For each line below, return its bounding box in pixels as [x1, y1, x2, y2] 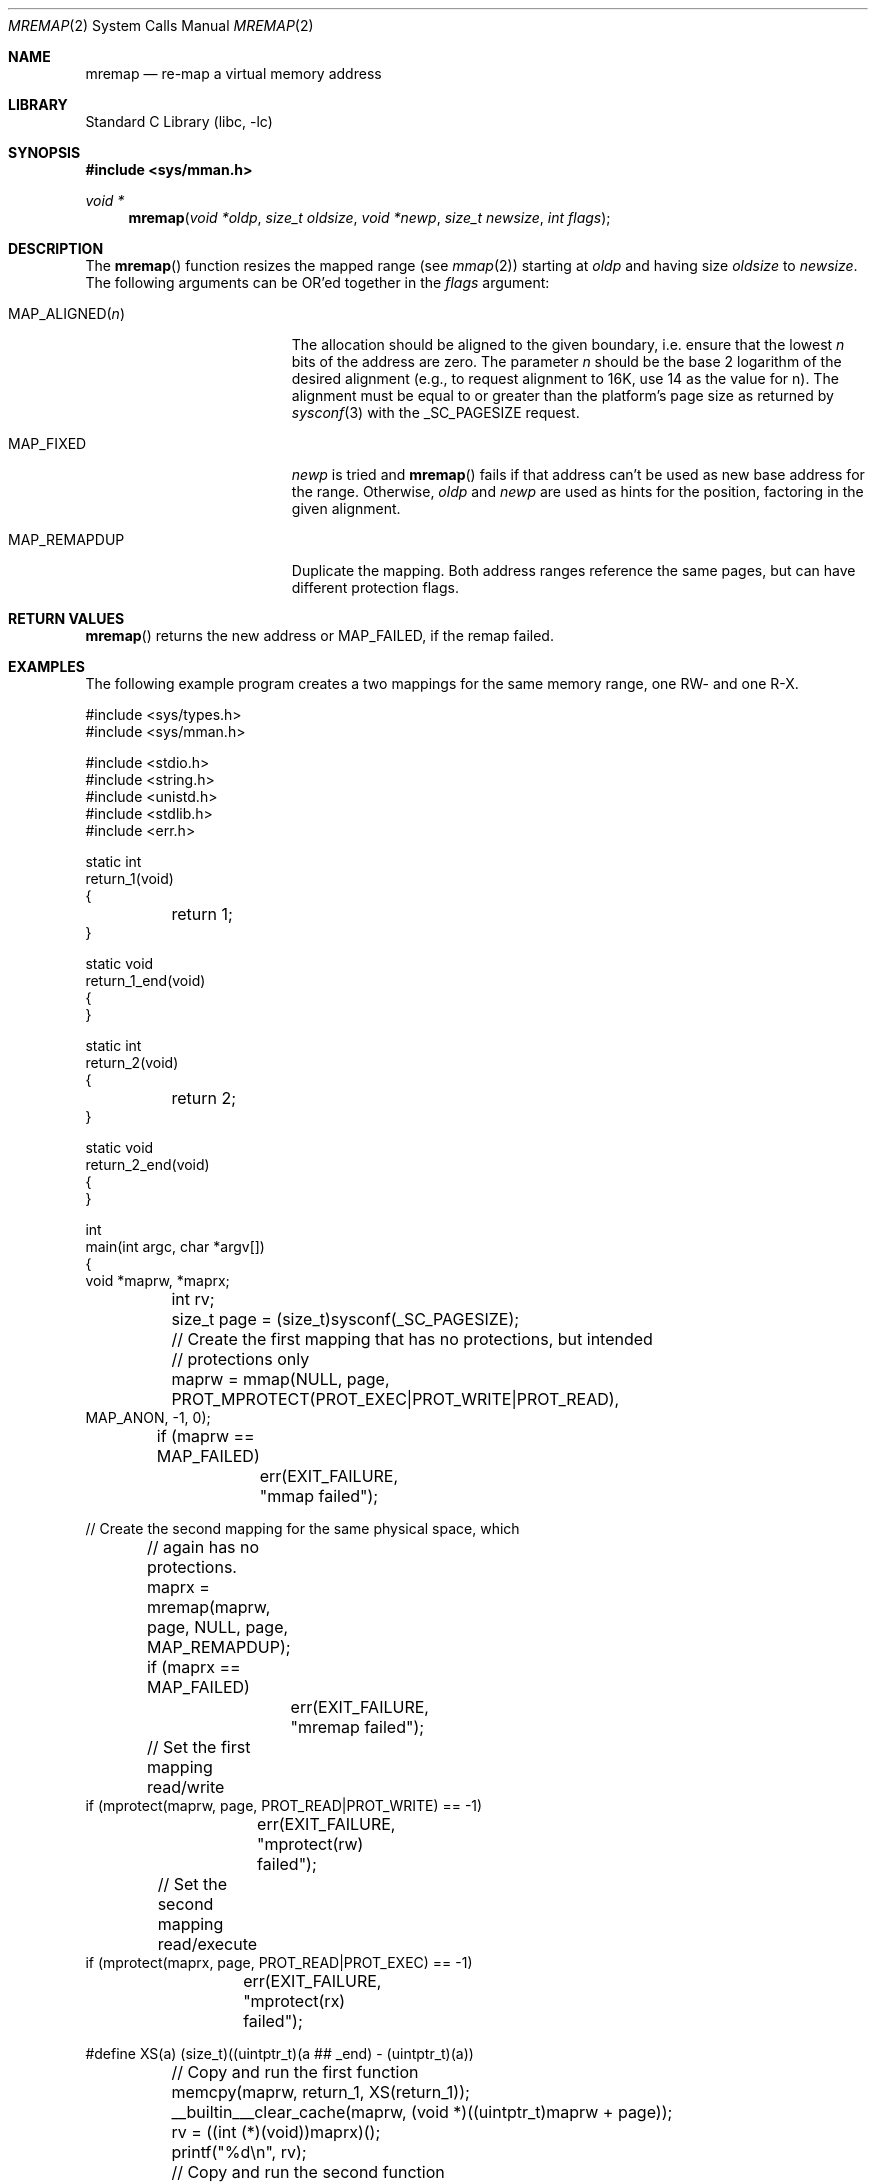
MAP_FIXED [8, 435, 87, 452]
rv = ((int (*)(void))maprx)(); [171, 2122, 381, 2142]
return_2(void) [85, 1054, 179, 1071]
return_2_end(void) [85, 1156, 210, 1173]
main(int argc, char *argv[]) [85, 1238, 265, 1255]
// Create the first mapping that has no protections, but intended [171, 1329, 653, 1349]
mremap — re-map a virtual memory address [85, 65, 382, 82]
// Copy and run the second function [171, 2162, 445, 2182]
